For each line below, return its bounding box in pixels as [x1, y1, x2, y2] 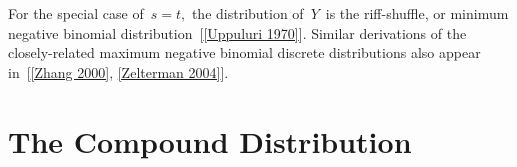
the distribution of [191, 3, 304, 23]
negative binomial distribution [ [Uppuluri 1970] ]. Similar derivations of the [8, 22, 467, 43]
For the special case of [8, 3, 144, 23]
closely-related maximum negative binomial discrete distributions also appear [8, 42, 481, 63]
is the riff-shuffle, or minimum [325, 3, 509, 23]
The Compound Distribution [8, 120, 412, 161]
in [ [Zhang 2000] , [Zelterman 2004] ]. [8, 61, 229, 82]
